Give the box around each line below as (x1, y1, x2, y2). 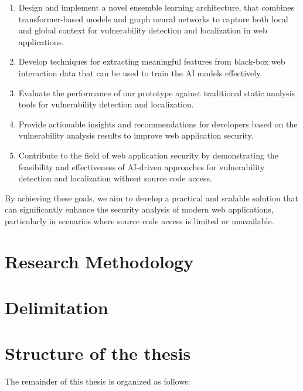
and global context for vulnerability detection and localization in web (18, 24, 267, 36)
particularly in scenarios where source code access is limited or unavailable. (5, 214, 274, 227)
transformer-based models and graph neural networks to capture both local (18, 12, 288, 25)
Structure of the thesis (5, 341, 191, 365)
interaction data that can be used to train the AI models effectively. (18, 66, 263, 79)
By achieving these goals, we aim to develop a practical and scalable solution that (5, 191, 299, 204)
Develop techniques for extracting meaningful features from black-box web (18, 55, 285, 68)
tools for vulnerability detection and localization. (18, 98, 194, 110)
